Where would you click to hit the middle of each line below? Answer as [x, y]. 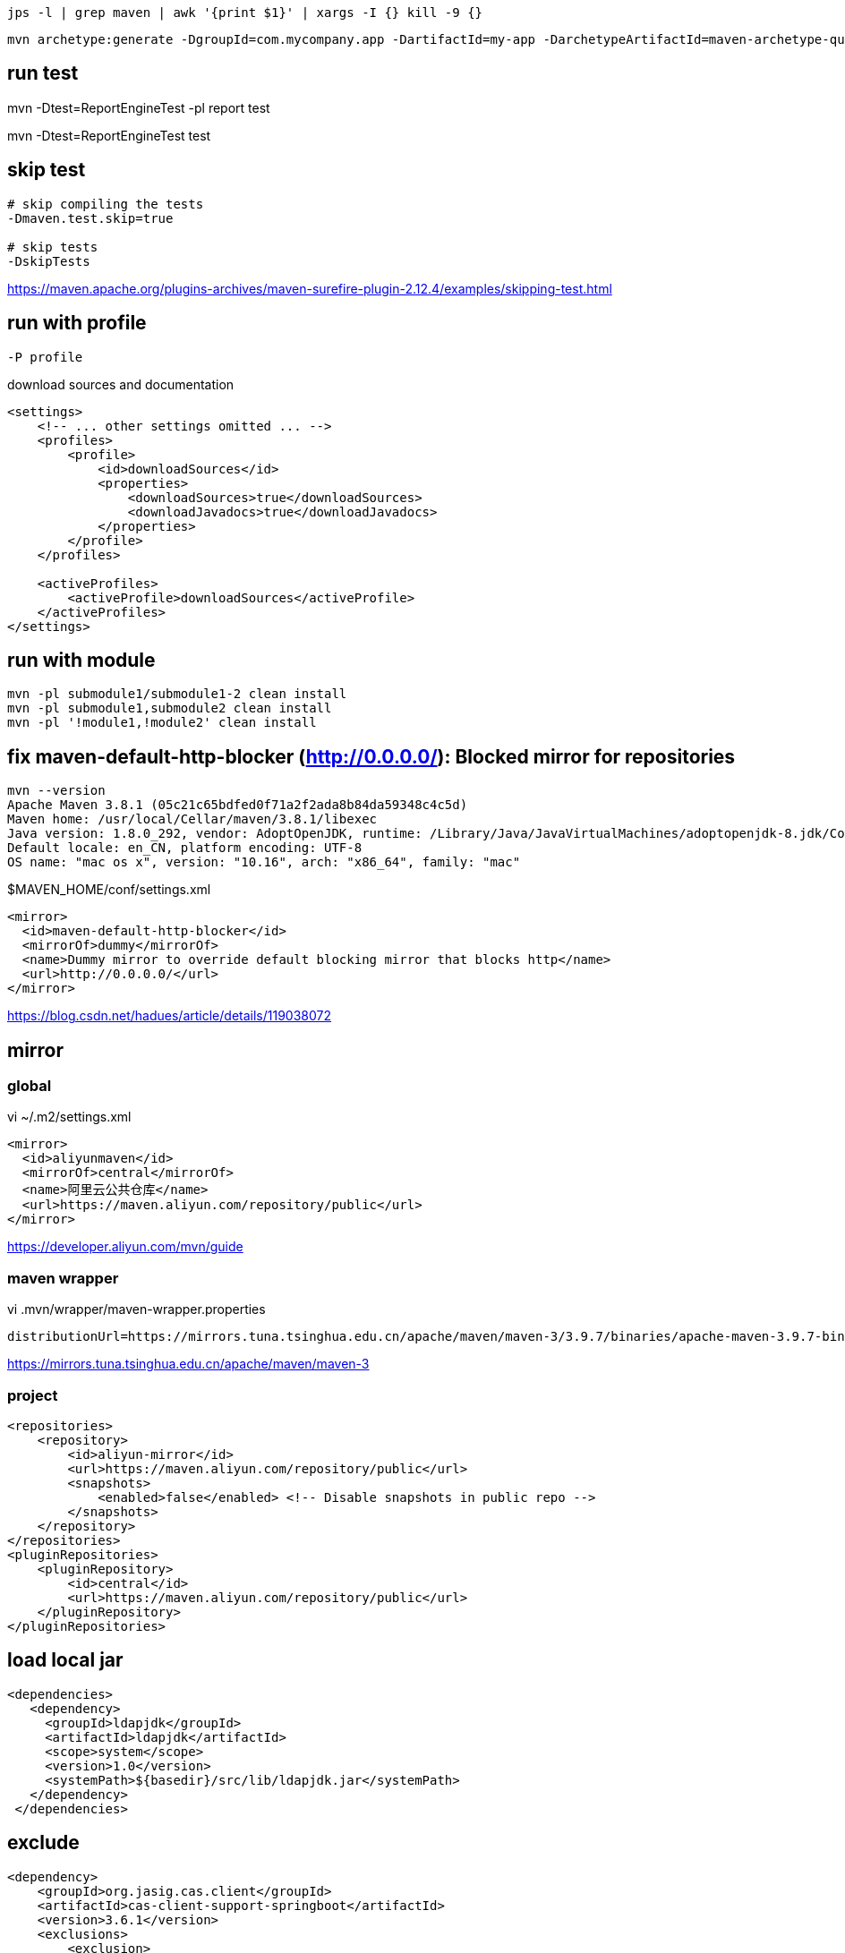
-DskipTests [49, 261]
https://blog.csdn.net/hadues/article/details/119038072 [170, 1016]
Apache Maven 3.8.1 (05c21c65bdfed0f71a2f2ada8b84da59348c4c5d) [238, 805]
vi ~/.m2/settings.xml [69, 1117]
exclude [43, 1843]
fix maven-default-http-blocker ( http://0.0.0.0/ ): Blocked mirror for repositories [371, 756]
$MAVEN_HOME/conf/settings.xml [109, 890]
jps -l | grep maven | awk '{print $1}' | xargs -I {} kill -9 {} [245, 13]
